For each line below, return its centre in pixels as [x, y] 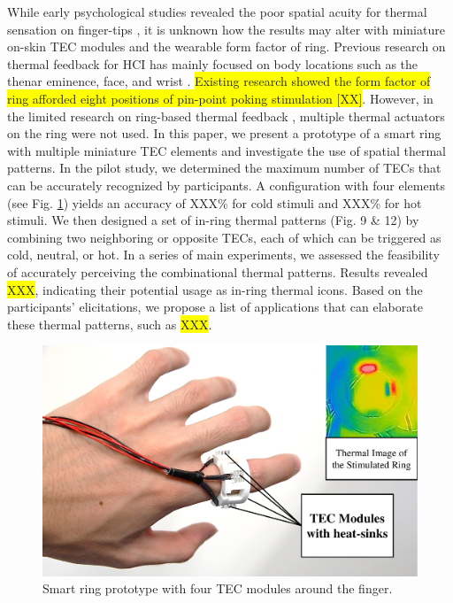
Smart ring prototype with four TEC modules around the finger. [218, 588]
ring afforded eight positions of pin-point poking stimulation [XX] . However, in [220, 98]
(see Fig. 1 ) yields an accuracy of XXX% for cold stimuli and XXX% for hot [215, 202]
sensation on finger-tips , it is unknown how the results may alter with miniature [226, 29]
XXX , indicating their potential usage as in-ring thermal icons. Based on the [215, 289]
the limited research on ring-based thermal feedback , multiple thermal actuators [226, 116]
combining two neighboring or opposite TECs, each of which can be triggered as [224, 237]
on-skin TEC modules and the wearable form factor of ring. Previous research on [226, 46]
